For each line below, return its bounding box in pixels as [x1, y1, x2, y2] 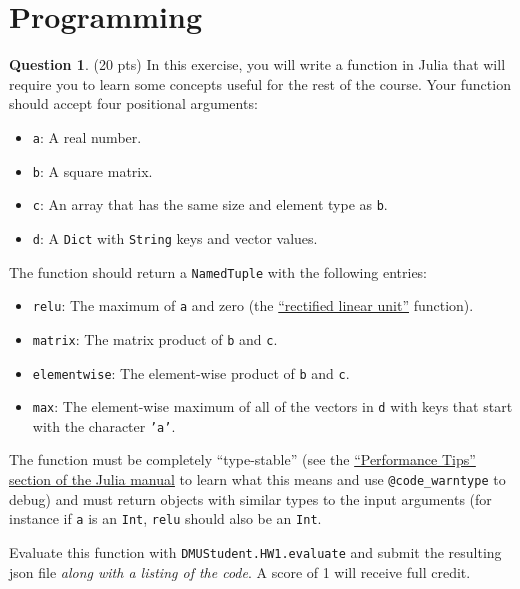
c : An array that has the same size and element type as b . [32, 194, 388, 215]
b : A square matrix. [32, 160, 153, 181]
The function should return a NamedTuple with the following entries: [9, 261, 428, 282]
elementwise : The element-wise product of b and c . [32, 362, 350, 383]
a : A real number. [32, 126, 142, 147]
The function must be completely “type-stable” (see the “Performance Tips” [9, 449, 476, 470]
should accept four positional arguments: [9, 93, 258, 114]
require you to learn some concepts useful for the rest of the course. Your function [9, 73, 511, 94]
